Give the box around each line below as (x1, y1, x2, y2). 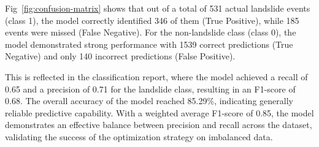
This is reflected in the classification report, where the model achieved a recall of (5, 70, 308, 83)
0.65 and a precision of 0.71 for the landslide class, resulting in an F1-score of (5, 82, 296, 95)
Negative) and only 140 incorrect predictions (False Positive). (5, 50, 236, 62)
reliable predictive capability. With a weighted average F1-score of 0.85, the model (5, 106, 314, 119)
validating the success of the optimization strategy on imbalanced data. (5, 130, 273, 143)
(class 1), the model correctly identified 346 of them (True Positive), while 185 (5, 13, 299, 26)
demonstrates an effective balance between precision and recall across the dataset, (5, 118, 312, 131)
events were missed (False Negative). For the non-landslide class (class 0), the (5, 26, 296, 39)
